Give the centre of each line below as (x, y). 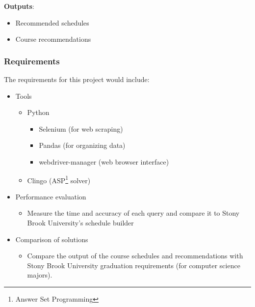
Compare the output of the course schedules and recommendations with (135, 256)
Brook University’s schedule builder (80, 223)
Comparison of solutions (52, 239)
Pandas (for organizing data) (82, 145)
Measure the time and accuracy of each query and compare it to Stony (133, 213)
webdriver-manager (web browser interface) (104, 161)
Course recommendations (53, 39)
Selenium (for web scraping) (81, 128)
